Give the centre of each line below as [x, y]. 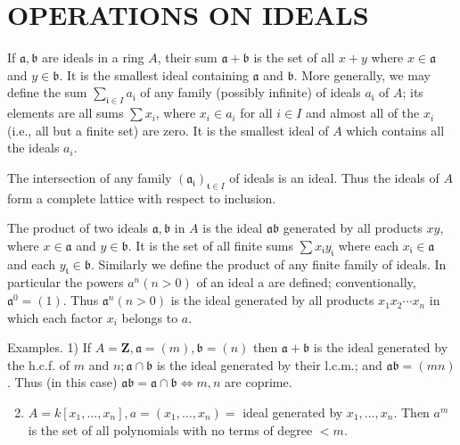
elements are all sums [66, 113]
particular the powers [66, 282]
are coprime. [259, 382]
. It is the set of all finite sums [211, 245]
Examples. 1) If [49, 347]
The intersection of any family [90, 177]
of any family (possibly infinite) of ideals [251, 92]
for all [256, 113]
